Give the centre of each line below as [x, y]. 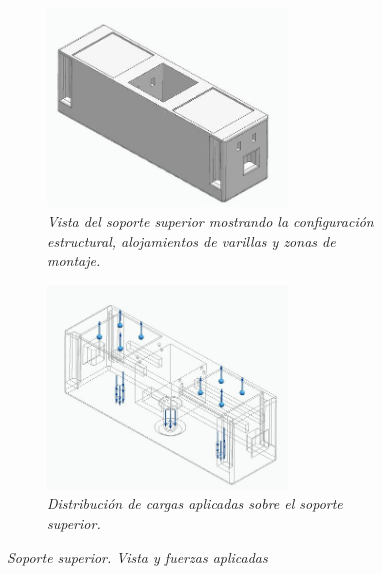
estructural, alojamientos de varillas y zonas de [191, 240]
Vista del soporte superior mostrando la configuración [210, 220]
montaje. [74, 260]
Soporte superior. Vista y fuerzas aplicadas [137, 556]
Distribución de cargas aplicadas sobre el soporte [195, 503]
